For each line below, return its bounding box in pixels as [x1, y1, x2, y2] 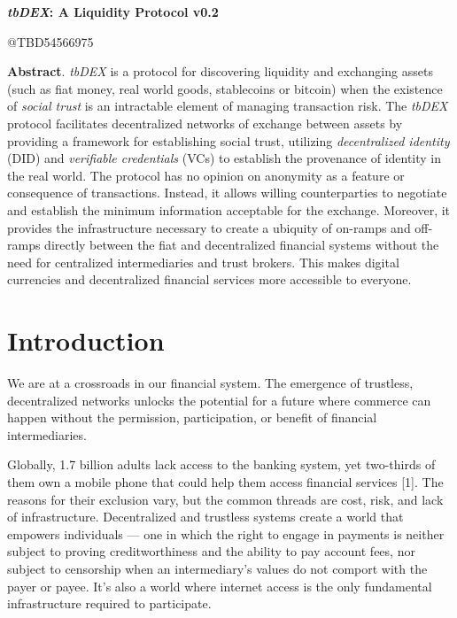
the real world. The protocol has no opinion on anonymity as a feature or [7, 166, 405, 184]
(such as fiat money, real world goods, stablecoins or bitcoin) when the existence [7, 79, 443, 97]
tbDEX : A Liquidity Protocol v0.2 [7, 3, 219, 20]
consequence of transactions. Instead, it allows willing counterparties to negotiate [7, 183, 447, 202]
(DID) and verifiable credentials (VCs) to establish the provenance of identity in [7, 149, 442, 167]
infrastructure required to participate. [7, 594, 212, 613]
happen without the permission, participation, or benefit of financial [7, 408, 377, 427]
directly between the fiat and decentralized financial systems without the [44, 236, 439, 254]
